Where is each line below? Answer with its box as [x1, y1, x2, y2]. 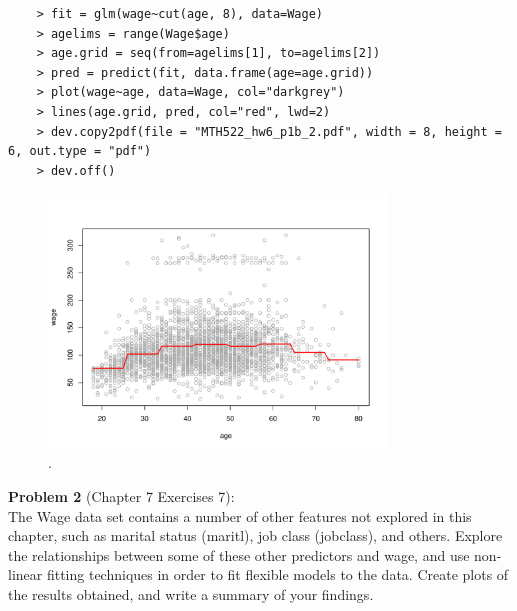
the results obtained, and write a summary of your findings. [8, 583, 374, 604]
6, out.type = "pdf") [8, 144, 152, 159]
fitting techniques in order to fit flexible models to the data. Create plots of [46, 564, 509, 585]
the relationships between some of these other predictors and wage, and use [8, 544, 470, 565]
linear [8, 564, 43, 585]
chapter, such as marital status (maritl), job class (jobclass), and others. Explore [8, 525, 503, 546]
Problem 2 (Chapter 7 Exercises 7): [8, 485, 235, 506]
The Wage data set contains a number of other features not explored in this [8, 505, 472, 526]
